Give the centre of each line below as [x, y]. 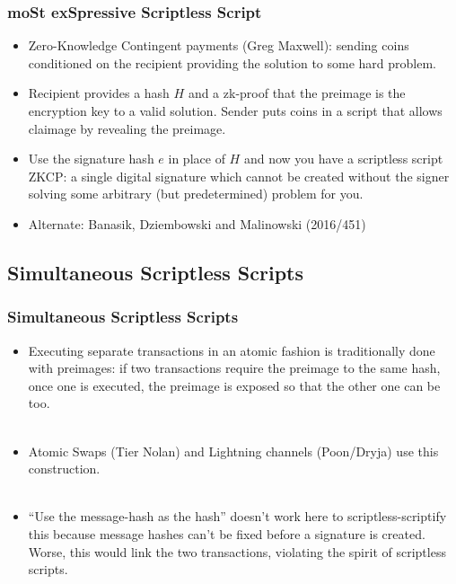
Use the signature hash [91, 159]
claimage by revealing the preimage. [127, 128]
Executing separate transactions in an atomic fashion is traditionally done [232, 350]
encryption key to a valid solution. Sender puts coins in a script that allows [235, 111]
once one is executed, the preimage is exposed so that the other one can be [234, 385]
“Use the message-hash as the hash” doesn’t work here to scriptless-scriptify [237, 516]
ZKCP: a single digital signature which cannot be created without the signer [239, 176]
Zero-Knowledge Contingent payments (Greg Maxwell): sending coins [219, 45]
